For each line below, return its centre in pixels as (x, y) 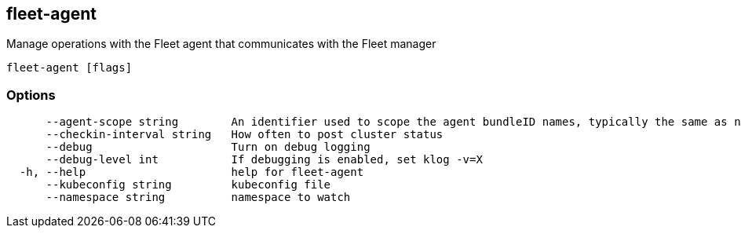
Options (31, 95)
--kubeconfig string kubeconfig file (188, 185)
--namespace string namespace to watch (198, 197)
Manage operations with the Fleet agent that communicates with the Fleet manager (221, 44)
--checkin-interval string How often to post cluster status (245, 135)
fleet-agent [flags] (69, 68)
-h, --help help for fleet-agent (192, 172)
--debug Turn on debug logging (208, 147)
